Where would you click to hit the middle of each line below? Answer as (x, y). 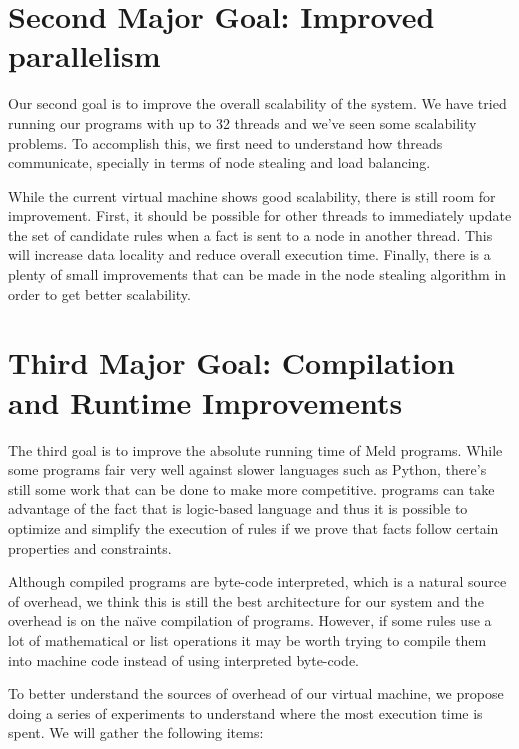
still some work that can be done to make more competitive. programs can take (251, 488)
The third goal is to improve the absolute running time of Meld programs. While (255, 449)
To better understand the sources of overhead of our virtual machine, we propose (256, 693)
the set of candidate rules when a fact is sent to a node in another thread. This (250, 234)
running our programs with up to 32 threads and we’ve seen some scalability (242, 122)
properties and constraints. (90, 547)
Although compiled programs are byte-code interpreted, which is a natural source (257, 581)
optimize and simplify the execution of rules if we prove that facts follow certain (253, 527)
